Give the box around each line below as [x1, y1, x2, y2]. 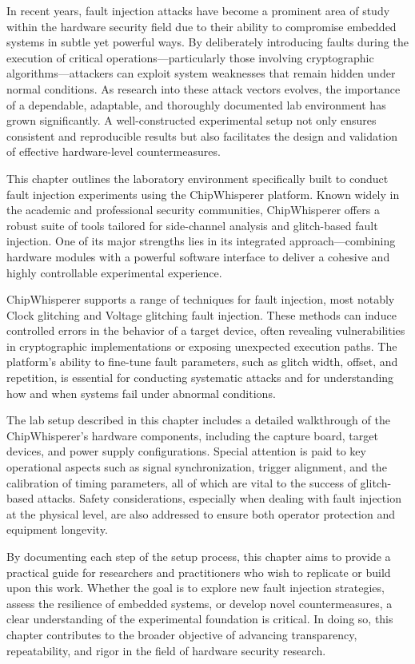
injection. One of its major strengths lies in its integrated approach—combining [6, 233, 396, 249]
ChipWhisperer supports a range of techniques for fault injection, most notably [6, 291, 395, 308]
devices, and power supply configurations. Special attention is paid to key [6, 443, 366, 459]
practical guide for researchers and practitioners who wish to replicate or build [6, 563, 391, 580]
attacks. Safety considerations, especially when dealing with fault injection [37, 490, 401, 507]
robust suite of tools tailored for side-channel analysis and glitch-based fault [6, 217, 378, 233]
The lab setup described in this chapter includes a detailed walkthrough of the [6, 412, 390, 428]
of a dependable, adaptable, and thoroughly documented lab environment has [6, 96, 386, 113]
